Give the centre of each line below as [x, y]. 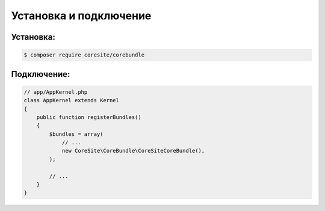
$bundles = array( [76, 134]
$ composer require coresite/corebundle [84, 55]
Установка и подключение [81, 16]
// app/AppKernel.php [56, 92]
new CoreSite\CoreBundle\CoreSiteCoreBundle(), [133, 151]
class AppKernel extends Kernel [72, 100]
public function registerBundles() [89, 117]
